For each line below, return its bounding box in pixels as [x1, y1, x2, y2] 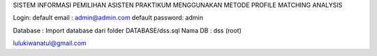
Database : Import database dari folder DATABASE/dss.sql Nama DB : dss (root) [13, 26, 242, 35]
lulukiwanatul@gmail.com [13, 39, 87, 48]
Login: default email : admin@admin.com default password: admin [13, 14, 204, 22]
